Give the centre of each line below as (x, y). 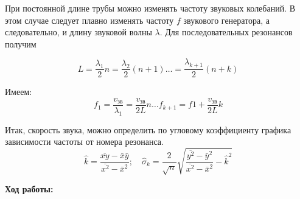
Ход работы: (29, 189)
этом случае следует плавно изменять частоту (89, 20)
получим (21, 44)
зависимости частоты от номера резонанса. (84, 141)
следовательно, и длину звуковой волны (78, 32)
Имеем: (19, 92)
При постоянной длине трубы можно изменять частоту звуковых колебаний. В (150, 8)
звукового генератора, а (227, 20)
